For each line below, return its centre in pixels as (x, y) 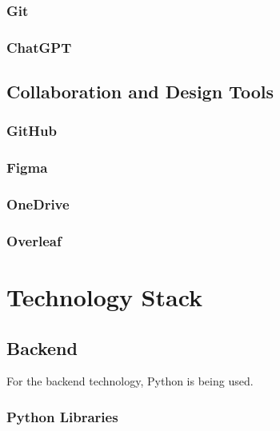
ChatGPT (39, 47)
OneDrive (38, 204)
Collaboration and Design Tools (140, 92)
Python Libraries (62, 416)
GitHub (32, 131)
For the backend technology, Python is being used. (130, 381)
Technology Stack (105, 297)
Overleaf (34, 240)
